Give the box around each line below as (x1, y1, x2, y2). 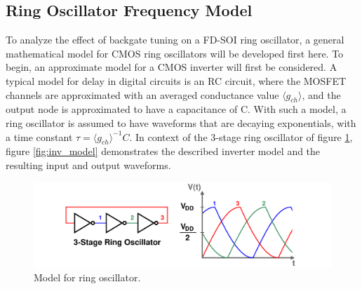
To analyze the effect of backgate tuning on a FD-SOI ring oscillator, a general (6, 32, 344, 47)
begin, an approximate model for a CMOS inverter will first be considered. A (6, 60, 337, 74)
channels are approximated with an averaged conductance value (6, 87, 279, 102)
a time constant (6, 129, 73, 144)
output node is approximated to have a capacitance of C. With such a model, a (6, 102, 347, 116)
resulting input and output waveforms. (6, 157, 171, 172)
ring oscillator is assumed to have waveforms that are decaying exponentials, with (6, 115, 356, 130)
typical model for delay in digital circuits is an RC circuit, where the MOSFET (6, 73, 347, 88)
